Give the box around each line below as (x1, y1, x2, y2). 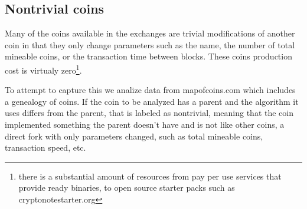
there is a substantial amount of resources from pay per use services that (18, 170, 282, 182)
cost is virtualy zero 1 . (5, 62, 82, 76)
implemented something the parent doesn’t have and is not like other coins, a (5, 118, 285, 131)
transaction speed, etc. (5, 141, 86, 154)
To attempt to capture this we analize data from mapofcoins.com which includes (5, 84, 296, 96)
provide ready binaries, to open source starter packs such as (18, 181, 235, 194)
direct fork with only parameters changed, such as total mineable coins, (5, 130, 263, 142)
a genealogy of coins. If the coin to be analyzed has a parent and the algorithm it (5, 95, 299, 107)
